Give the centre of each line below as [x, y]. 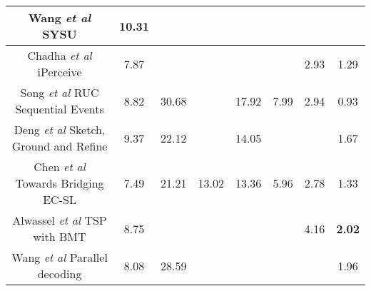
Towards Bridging [60, 183]
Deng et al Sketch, [60, 129]
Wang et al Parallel [60, 257]
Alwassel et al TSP [60, 220]
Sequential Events [60, 109]
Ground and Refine [60, 146]
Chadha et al [60, 55]
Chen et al [60, 167]
